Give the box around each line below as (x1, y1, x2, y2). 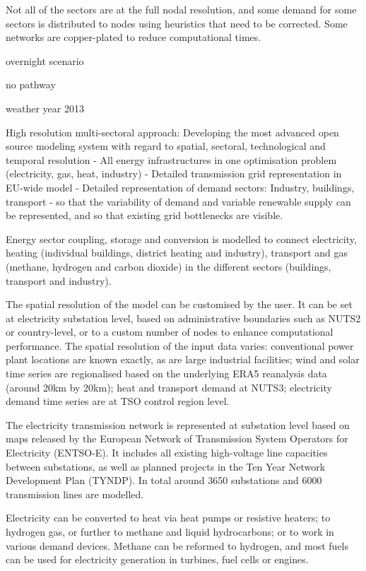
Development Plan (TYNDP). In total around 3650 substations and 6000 (6, 473, 322, 488)
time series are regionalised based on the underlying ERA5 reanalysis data (6, 366, 327, 381)
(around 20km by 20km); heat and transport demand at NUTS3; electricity (6, 379, 332, 394)
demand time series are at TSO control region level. (6, 394, 230, 408)
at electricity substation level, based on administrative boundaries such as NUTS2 (6, 310, 361, 325)
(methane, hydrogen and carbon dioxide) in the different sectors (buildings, (6, 259, 331, 273)
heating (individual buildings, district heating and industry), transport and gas (6, 245, 348, 260)
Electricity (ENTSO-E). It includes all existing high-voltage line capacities (6, 445, 328, 460)
